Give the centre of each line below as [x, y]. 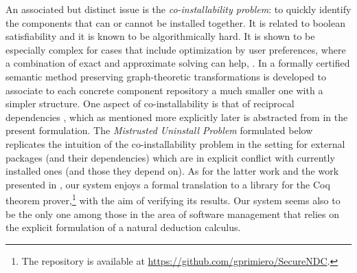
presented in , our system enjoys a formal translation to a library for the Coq [168, 184]
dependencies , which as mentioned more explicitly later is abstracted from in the [177, 117]
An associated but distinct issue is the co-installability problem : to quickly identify [178, 9]
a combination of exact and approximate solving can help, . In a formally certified [178, 63]
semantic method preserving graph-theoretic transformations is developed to [166, 76]
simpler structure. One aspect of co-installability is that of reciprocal [150, 103]
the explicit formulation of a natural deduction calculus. [123, 227]
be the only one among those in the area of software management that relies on [173, 214]
